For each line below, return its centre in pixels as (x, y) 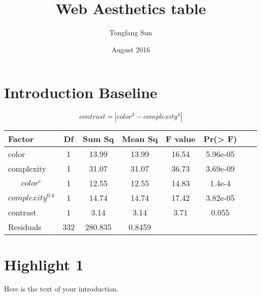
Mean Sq (140, 139)
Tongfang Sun (131, 32)
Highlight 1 (44, 265)
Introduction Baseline (81, 92)
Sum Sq (98, 139)
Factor (21, 139)
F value (181, 139)
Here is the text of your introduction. (61, 289)
